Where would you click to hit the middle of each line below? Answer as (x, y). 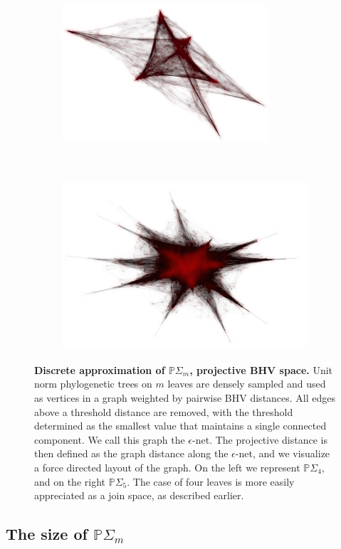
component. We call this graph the (110, 439)
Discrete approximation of (100, 369)
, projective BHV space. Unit (261, 369)
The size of (47, 534)
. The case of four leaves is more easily (211, 481)
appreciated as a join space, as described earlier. (139, 495)
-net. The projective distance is (260, 439)
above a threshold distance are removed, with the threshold (164, 411)
